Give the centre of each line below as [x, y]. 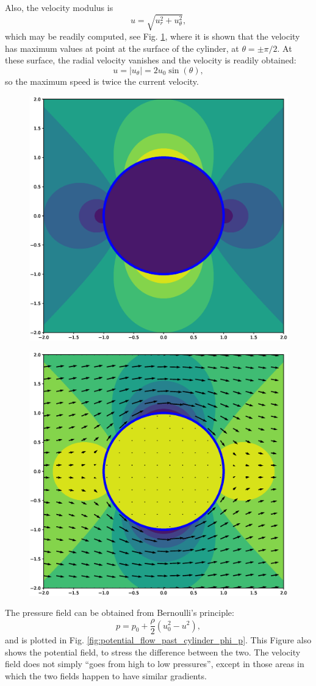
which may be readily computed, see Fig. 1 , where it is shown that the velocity [153, 36]
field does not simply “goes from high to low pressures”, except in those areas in [155, 664]
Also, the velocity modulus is [59, 7]
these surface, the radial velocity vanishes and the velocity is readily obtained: [151, 60]
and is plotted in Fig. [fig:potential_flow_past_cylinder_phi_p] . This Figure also [158, 640]
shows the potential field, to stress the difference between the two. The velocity [153, 652]
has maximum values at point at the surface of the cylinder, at [122, 48]
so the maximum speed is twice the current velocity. [102, 81]
